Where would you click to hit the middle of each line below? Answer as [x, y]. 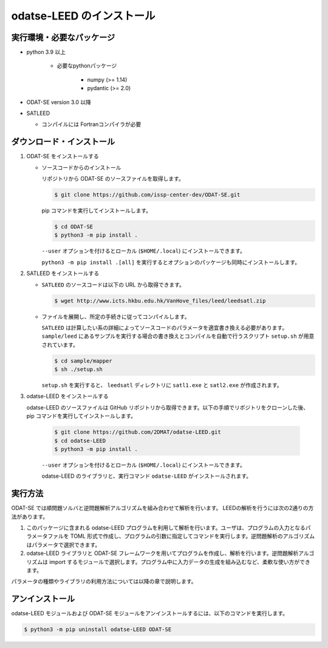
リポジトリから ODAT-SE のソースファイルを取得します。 [113, 179]
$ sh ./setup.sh [79, 369]
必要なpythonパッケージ [87, 66]
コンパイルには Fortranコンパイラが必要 [91, 124]
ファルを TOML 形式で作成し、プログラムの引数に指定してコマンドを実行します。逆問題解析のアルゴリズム [181, 536]
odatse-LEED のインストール [83, 16]
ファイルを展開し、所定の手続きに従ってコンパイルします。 [116, 316]
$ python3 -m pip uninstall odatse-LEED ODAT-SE [98, 629]
